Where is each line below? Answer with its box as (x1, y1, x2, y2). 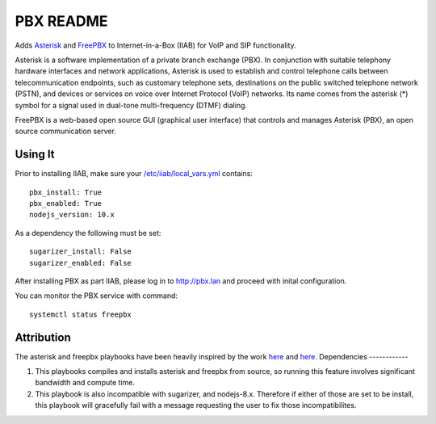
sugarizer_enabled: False (29, 258, 132, 267)
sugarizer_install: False (29, 247, 132, 256)
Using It (15, 148, 56, 162)
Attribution (15, 330, 72, 344)
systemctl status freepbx (29, 309, 132, 319)
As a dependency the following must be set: (15, 228, 161, 237)
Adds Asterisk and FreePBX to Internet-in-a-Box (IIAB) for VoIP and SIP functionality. (15, 40, 296, 50)
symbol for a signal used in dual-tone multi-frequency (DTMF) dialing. (15, 100, 248, 110)
